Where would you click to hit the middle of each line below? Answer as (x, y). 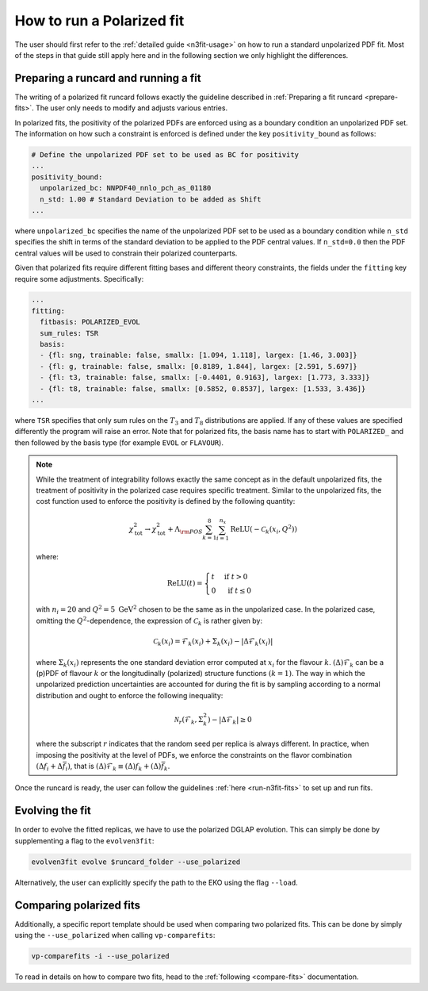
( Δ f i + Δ (50, 767)
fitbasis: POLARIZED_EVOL (90, 322)
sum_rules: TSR (69, 333)
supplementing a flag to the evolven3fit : (84, 840)
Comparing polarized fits (78, 905)
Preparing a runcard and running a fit (108, 78)
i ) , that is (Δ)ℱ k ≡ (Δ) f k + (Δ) (113, 767)
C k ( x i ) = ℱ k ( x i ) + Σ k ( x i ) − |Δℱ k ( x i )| (213, 642)
